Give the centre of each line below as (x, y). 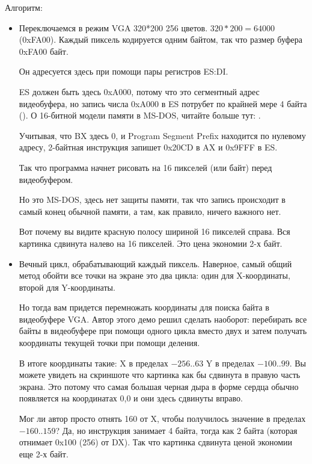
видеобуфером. (46, 179)
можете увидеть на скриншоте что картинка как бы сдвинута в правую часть (160, 375)
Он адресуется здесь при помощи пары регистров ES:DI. (124, 71)
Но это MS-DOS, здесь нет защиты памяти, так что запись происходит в (152, 200)
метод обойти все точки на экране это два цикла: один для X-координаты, (154, 275)
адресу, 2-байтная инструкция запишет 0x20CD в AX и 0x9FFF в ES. (148, 147)
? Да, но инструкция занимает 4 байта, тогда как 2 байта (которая (176, 430)
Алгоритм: (24, 7)
